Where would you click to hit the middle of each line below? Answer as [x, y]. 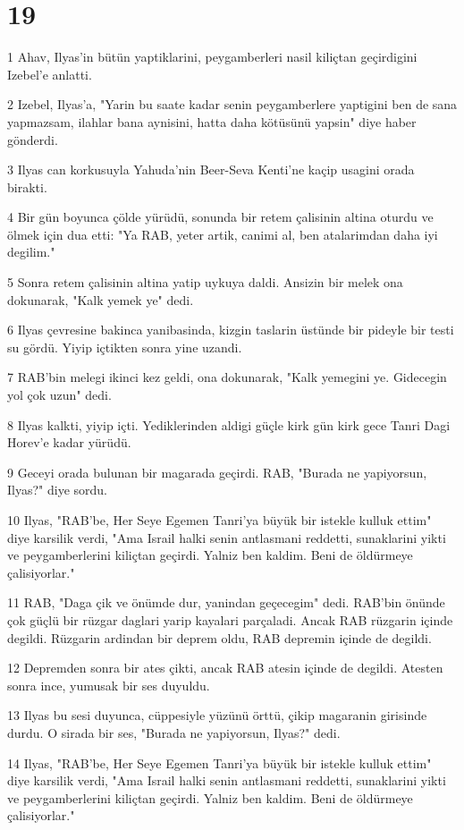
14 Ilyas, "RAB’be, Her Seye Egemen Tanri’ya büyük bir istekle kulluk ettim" [219, 762]
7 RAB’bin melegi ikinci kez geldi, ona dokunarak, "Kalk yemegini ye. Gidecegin [227, 377]
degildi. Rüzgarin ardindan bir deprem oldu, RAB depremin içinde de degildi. [219, 637]
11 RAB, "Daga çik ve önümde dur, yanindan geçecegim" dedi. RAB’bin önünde [226, 602]
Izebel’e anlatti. [50, 74]
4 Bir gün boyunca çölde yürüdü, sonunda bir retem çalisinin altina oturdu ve [220, 217]
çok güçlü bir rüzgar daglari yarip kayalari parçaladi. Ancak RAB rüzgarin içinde [230, 619]
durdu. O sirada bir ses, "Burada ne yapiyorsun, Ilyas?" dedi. [174, 732]
